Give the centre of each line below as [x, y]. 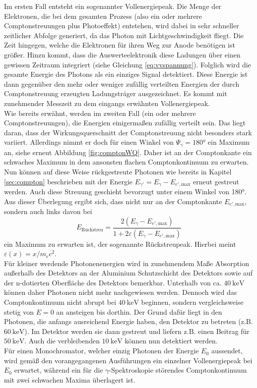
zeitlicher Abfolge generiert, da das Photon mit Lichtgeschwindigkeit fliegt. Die [124, 35]
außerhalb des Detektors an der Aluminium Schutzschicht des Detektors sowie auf [128, 273]
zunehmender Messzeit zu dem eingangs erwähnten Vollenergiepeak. [107, 103]
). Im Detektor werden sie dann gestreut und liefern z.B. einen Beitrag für [137, 331]
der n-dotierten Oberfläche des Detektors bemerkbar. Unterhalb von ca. [113, 282]
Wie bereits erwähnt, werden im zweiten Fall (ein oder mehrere [100, 113]
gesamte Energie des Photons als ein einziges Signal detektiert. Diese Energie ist [126, 74]
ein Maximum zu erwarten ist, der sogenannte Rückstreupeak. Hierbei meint [120, 244]
